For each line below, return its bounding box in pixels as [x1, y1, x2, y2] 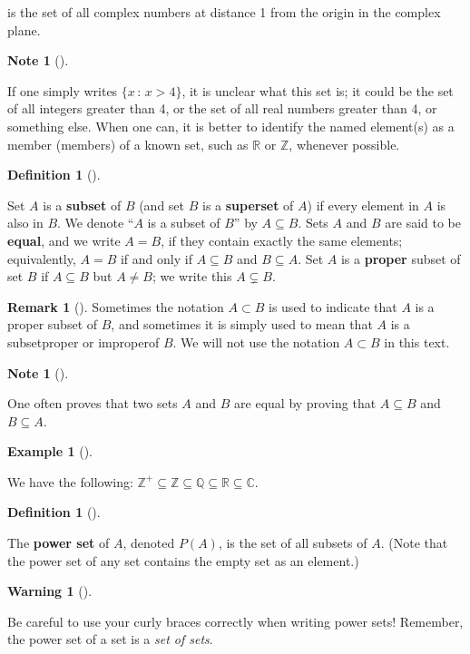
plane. [7, 20, 41, 39]
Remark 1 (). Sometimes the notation [7, 297, 224, 316]
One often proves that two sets [7, 394, 178, 413]
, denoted [122, 533, 175, 552]
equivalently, [7, 249, 76, 268]
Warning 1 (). [7, 581, 93, 600]
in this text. [384, 332, 450, 351]
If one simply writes [7, 81, 118, 100]
